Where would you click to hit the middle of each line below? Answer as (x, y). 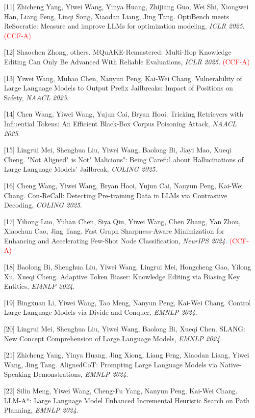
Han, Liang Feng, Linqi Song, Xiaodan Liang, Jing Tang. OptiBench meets (117, 16)
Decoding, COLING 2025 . (43, 205)
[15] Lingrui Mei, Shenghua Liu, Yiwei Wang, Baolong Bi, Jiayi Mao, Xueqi (118, 150)
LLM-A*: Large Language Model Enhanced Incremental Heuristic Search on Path (127, 400)
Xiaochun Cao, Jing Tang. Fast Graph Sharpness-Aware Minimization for (114, 231)
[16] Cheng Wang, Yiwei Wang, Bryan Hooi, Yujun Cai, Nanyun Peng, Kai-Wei (124, 185)
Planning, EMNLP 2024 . (41, 410)
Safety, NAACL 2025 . (36, 97)
